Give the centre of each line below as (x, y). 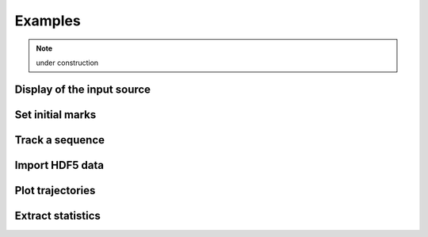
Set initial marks (55, 115)
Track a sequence (59, 140)
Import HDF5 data (59, 165)
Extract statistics (57, 215)
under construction (67, 63)
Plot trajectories (55, 190)
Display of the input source (82, 89)
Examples (48, 21)
